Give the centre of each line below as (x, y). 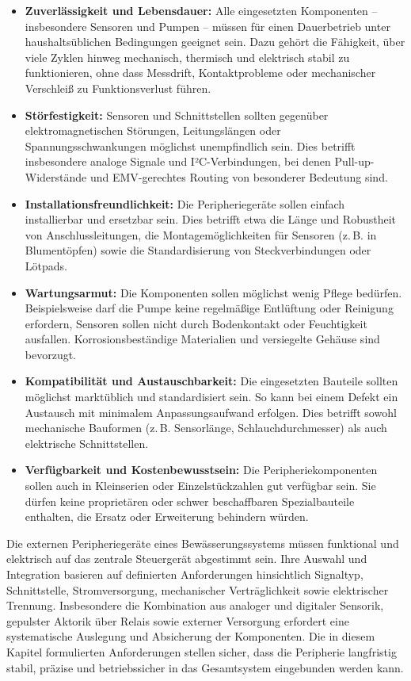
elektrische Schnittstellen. (87, 443)
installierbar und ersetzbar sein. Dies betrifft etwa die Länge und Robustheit (211, 219)
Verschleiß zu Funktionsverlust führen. (118, 88)
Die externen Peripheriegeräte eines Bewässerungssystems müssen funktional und (203, 543)
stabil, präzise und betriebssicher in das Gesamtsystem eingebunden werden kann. (205, 667)
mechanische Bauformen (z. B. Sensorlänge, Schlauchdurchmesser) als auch (206, 428)
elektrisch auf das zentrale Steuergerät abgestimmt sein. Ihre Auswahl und (187, 559)
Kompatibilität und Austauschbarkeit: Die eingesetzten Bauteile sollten (211, 381)
